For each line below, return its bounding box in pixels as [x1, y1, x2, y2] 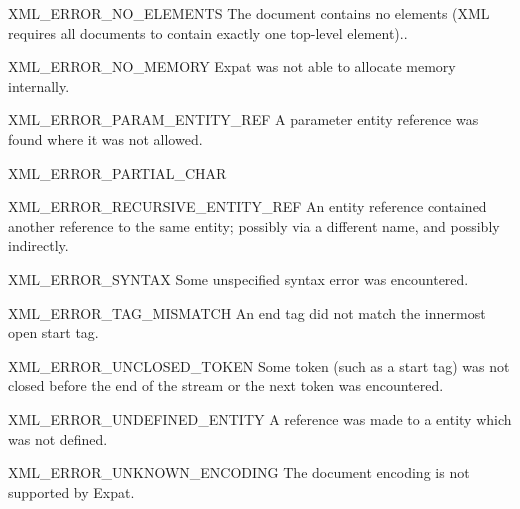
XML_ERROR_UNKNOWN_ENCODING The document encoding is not [8, 462, 470, 483]
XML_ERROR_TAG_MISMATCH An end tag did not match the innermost [8, 302, 486, 323]
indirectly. [8, 235, 69, 256]
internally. [8, 75, 70, 96]
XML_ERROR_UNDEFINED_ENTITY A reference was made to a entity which [8, 408, 512, 429]
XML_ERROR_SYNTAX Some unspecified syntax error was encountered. [8, 268, 469, 289]
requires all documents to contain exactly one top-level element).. [8, 22, 408, 43]
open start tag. [8, 322, 99, 343]
